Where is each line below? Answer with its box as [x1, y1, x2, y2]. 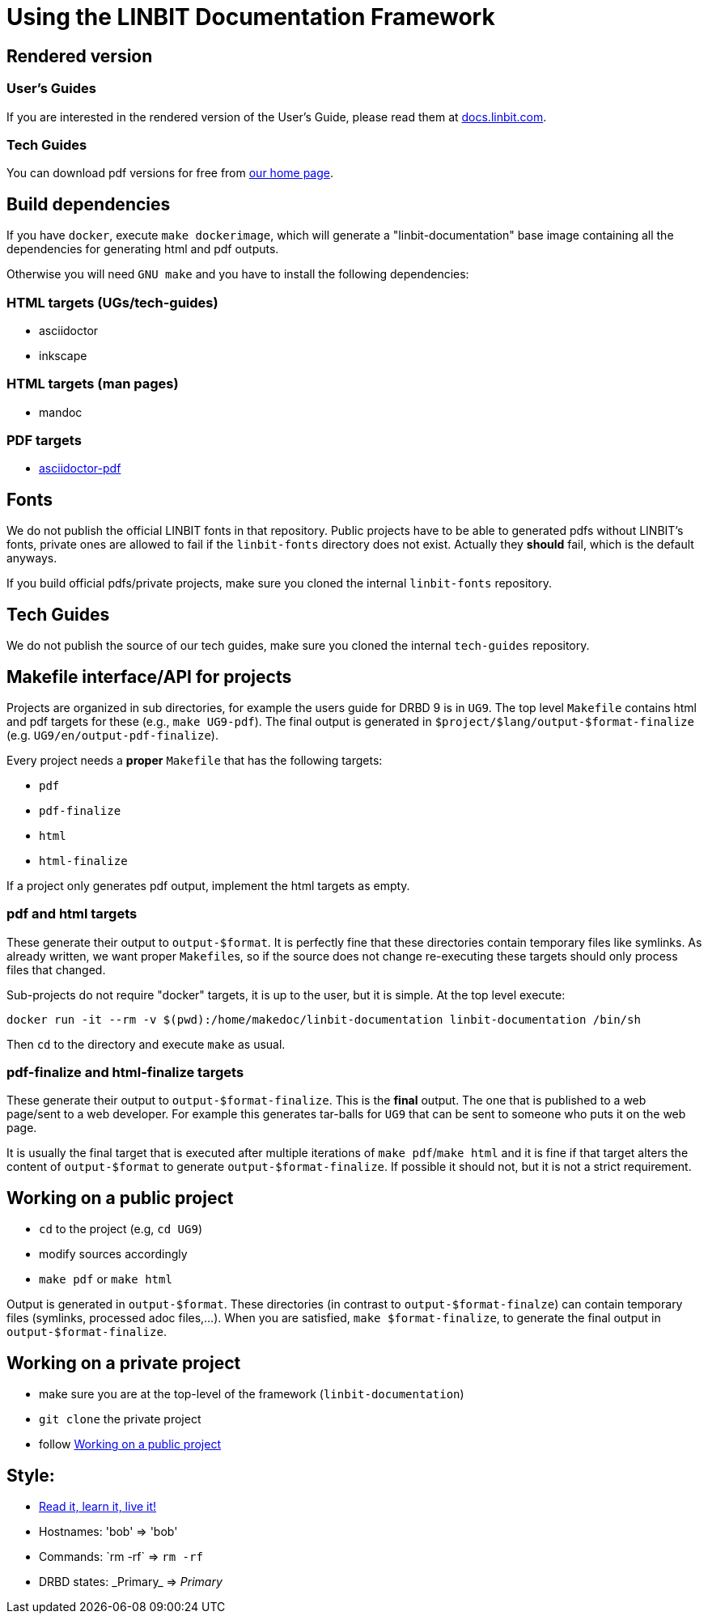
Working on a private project [6, 1352, 241, 1373]
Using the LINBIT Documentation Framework [6, 3, 495, 31]
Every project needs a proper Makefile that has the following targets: [6, 753, 383, 767]
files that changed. [6, 962, 106, 977]
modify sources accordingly [39, 1247, 188, 1262]
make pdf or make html [39, 1272, 172, 1287]
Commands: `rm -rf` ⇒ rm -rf [39, 1549, 203, 1563]
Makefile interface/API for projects [6, 666, 292, 687]
